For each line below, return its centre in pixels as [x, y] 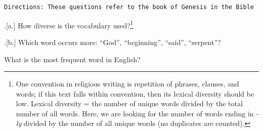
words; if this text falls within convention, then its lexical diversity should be [135, 93]
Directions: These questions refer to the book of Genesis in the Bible [129, 7]
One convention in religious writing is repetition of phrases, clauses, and [127, 84]
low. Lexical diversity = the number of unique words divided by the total [129, 103]
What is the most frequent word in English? [72, 59]
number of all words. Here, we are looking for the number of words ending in [135, 113]
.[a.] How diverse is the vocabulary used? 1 [69, 24]
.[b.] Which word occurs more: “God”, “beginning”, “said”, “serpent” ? [113, 42]
